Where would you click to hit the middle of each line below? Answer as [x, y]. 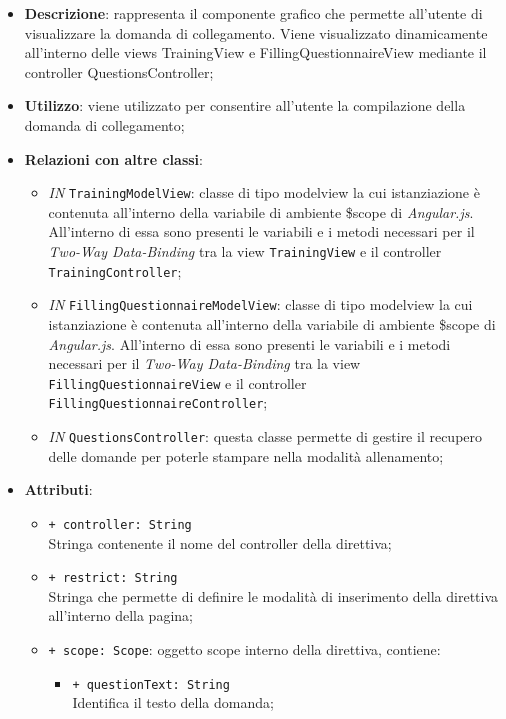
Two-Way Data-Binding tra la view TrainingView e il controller [245, 251]
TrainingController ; [115, 270]
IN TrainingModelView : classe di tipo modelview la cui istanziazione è [264, 192]
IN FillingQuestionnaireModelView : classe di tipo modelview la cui [260, 304]
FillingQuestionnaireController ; [158, 402]
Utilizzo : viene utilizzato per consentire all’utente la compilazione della [245, 105]
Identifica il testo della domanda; [173, 702]
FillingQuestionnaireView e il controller [177, 382]
